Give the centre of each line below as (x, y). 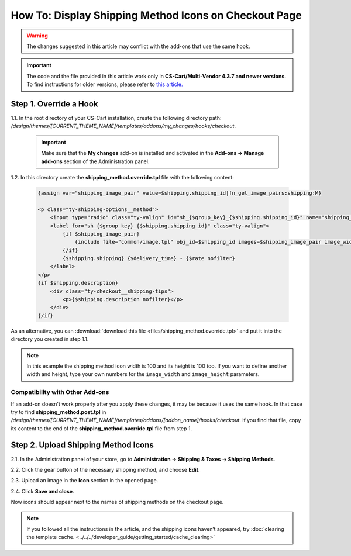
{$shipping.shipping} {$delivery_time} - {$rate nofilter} (149, 258)
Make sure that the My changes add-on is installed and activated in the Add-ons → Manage (153, 153)
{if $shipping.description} (78, 283)
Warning (37, 36)
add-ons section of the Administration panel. (95, 161)
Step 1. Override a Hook (54, 104)
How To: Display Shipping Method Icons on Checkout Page (156, 15)
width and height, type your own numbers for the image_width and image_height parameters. (143, 374)
